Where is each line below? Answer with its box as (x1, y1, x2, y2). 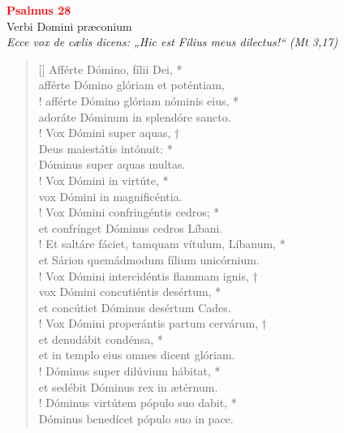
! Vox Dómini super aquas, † (38, 124, 180, 141)
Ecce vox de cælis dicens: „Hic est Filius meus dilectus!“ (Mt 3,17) (6, 33, 338, 50)
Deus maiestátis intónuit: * (38, 139, 173, 156)
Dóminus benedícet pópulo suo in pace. (38, 409, 234, 427)
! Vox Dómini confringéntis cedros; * (38, 204, 220, 221)
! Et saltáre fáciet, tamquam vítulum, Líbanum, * (38, 235, 286, 252)
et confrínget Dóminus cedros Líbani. (38, 219, 223, 236)
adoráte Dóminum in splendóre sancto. (38, 108, 231, 125)
